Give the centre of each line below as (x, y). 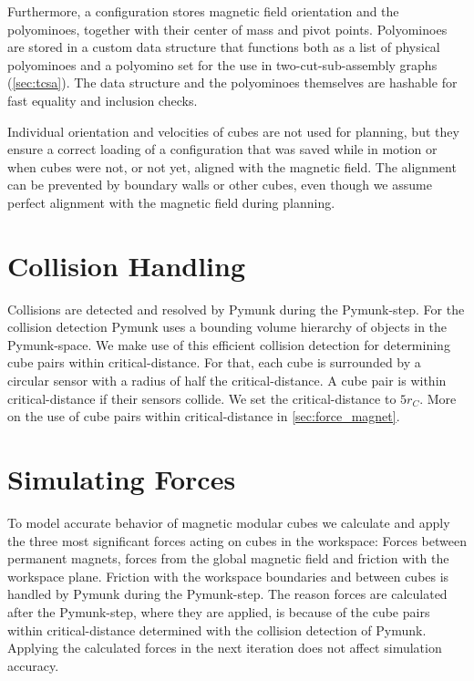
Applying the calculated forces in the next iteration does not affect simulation (225, 648)
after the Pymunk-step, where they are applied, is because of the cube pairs (219, 611)
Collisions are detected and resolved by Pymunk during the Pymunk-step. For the (236, 309)
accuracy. (33, 665)
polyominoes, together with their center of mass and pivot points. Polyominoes (227, 29)
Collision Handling (127, 265)
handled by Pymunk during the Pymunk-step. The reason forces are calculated (227, 594)
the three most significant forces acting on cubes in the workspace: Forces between (237, 540)
